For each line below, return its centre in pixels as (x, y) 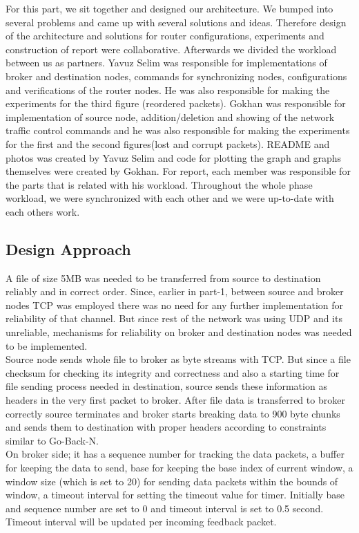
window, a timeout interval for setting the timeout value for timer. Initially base (175, 495)
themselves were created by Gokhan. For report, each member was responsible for (178, 171)
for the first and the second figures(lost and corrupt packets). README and (168, 143)
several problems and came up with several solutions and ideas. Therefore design (176, 22)
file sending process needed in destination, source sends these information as (166, 386)
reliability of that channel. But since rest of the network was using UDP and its (174, 318)
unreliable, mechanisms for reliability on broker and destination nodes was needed (179, 332)
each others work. (43, 211)
